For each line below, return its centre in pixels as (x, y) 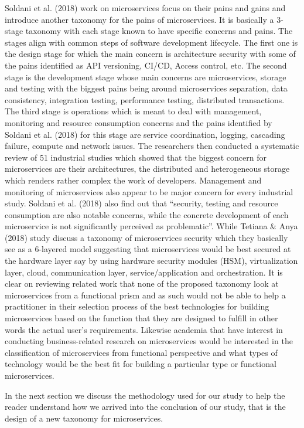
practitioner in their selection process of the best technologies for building (137, 306)
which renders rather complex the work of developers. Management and (133, 180)
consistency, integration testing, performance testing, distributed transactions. (145, 99)
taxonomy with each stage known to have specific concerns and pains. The (159, 31)
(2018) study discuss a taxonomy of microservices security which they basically (146, 237)
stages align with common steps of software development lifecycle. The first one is (151, 42)
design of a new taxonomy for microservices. (84, 418)
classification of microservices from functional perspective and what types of (141, 352)
